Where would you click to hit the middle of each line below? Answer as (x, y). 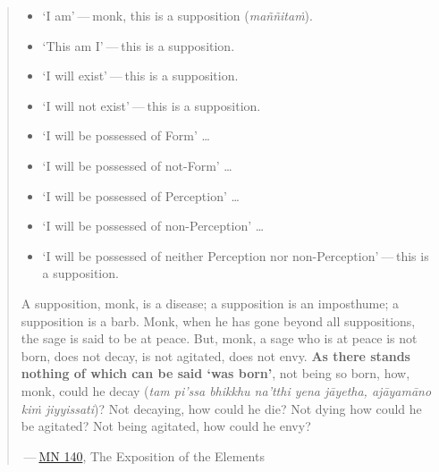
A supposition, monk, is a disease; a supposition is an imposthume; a (210, 303)
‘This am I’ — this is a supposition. (139, 45)
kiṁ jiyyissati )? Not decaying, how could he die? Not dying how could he (221, 408)
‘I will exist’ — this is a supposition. (140, 76)
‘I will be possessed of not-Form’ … (137, 165)
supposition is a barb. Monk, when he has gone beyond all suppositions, (218, 320)
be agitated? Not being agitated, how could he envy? (166, 426)
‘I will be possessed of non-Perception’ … (153, 226)
